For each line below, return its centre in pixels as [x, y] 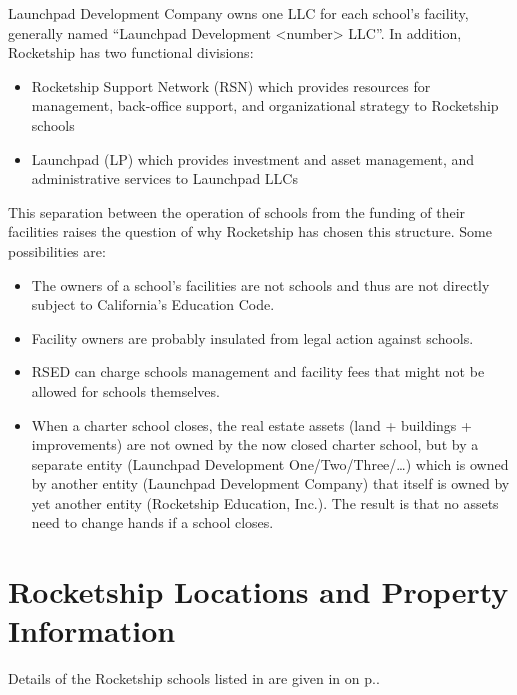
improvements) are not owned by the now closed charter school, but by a [255, 444]
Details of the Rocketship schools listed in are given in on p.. [194, 678]
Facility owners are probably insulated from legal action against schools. [252, 337]
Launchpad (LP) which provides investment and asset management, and [253, 158]
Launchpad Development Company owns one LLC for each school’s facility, [238, 13]
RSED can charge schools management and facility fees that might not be [258, 371]
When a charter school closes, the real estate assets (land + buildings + [251, 424]
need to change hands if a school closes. [152, 522]
